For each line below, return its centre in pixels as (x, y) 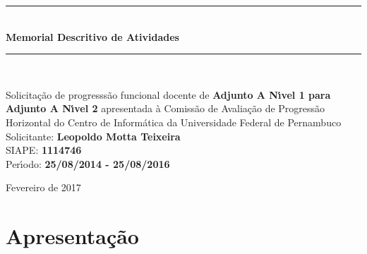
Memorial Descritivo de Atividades (92, 36)
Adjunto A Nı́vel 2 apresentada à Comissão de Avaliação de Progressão (166, 108)
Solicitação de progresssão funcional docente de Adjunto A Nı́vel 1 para (168, 94)
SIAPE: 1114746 (44, 150)
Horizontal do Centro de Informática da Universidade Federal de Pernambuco (174, 122)
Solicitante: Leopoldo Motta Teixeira (93, 136)
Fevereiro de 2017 (43, 187)
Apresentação (72, 236)
